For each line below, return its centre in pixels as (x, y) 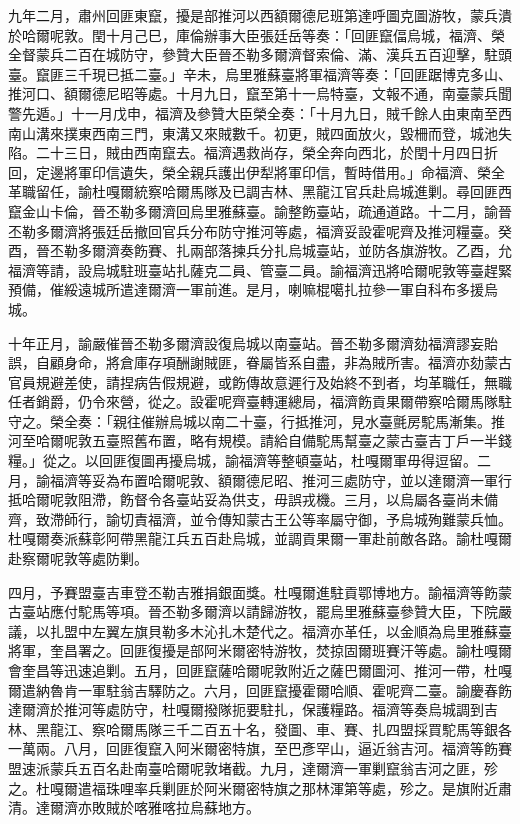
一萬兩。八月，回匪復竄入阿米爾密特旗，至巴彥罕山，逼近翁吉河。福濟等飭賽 (260, 748)
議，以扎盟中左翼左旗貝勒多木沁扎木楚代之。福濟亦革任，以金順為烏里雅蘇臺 (260, 630)
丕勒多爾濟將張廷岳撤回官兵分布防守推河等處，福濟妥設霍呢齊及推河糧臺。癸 (260, 230)
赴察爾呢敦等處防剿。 (78, 558)
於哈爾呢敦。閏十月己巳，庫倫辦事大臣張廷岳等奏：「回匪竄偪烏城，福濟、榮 (256, 34)
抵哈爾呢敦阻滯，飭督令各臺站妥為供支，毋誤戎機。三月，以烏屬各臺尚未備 (253, 499)
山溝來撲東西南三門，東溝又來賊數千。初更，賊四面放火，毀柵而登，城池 (259, 132)
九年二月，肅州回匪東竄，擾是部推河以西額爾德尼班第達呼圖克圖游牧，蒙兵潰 (260, 15)
